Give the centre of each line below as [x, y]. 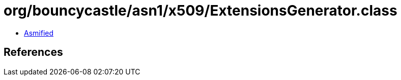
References [33, 52]
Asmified [39, 33]
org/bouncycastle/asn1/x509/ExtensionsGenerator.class [200, 11]
